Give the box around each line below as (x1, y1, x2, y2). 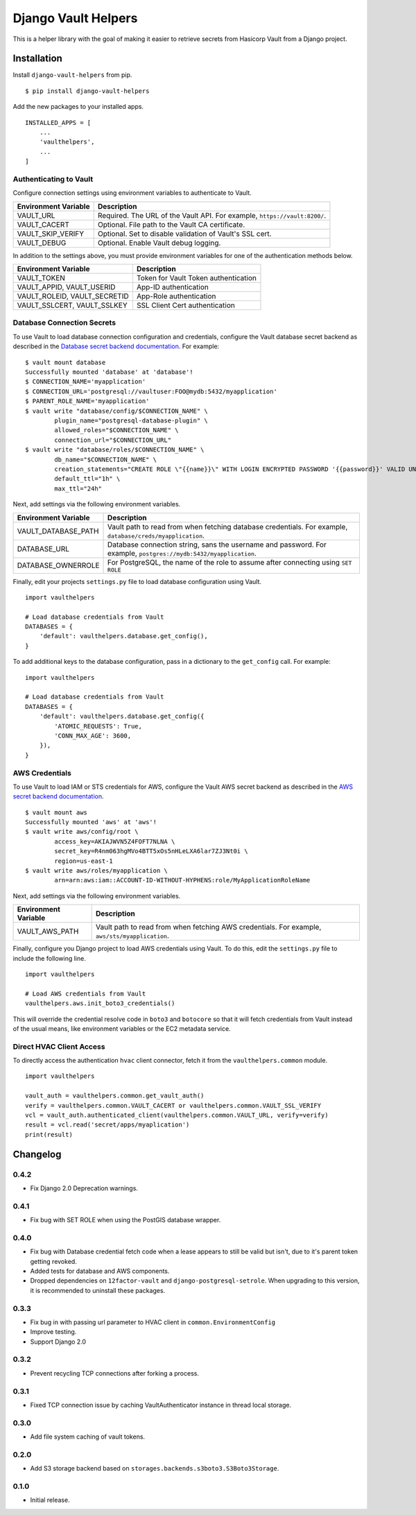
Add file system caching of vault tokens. (30, 1432, 146, 1441)
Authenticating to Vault (12, 174, 94, 184)
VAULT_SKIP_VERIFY (17, 229, 85, 239)
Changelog (12, 1148, 62, 1160)
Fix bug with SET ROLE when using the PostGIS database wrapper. (30, 1216, 221, 1224)
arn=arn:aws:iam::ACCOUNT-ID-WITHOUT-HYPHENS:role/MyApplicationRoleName (54, 876, 311, 884)
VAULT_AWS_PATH (17, 927, 79, 936)
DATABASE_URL (17, 544, 69, 554)
